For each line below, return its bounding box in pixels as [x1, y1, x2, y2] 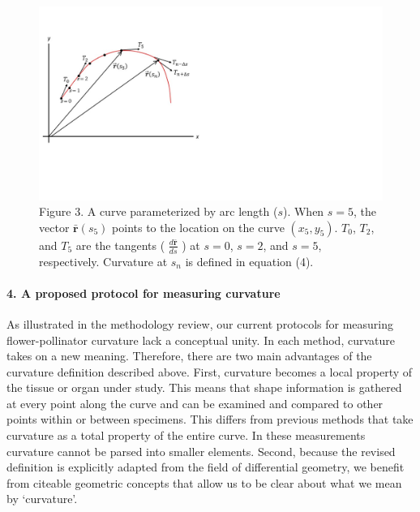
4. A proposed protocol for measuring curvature [6, 284, 281, 301]
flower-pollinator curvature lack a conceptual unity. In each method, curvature [6, 331, 395, 348]
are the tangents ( [75, 236, 165, 253]
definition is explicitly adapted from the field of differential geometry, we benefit [6, 458, 405, 475]
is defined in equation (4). [185, 252, 314, 269]
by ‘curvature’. [6, 490, 78, 507]
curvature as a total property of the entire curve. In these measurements [6, 427, 366, 444]
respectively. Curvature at [39, 252, 168, 269]
